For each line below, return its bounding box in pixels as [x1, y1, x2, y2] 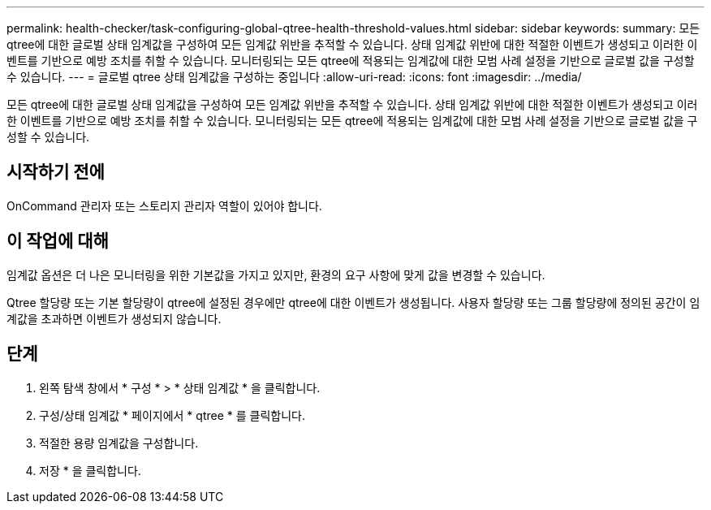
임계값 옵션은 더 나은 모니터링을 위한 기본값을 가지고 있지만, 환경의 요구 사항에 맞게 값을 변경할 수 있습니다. [6, 267, 545, 282]
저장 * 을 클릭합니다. [39, 463, 141, 478]
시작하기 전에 [6, 162, 105, 183]
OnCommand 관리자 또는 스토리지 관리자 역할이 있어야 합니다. [6, 198, 322, 213]
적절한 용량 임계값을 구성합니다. [39, 435, 199, 450]
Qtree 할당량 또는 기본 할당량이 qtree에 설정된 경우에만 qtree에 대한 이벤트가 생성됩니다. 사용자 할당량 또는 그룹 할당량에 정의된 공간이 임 [6, 295, 700, 309]
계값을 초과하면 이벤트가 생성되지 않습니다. [6, 311, 222, 326]
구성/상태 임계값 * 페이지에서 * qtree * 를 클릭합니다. [39, 408, 305, 422]
